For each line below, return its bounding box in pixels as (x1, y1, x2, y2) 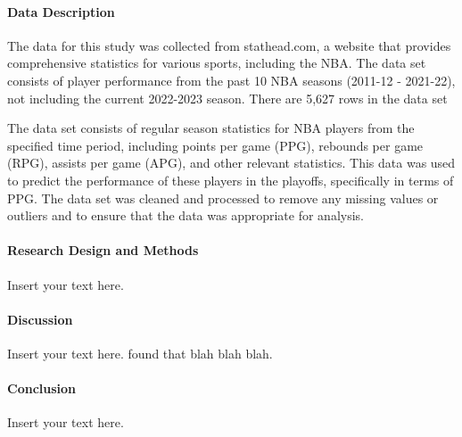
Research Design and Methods (7, 241, 199, 260)
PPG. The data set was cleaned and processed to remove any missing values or (7, 188, 439, 207)
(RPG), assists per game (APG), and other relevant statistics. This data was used (7, 153, 456, 172)
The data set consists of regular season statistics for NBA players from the (7, 119, 415, 137)
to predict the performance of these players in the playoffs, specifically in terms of (7, 170, 454, 189)
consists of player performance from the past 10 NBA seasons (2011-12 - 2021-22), (7, 70, 456, 89)
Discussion (7, 309, 73, 328)
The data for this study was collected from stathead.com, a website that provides (7, 36, 451, 54)
